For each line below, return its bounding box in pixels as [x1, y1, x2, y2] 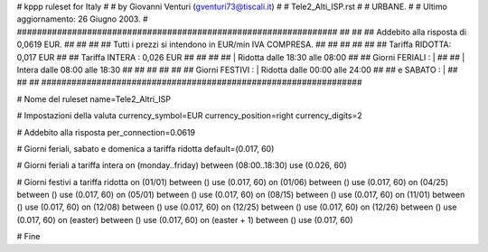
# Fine [16, 231, 41, 242]
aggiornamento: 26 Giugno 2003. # [16, 14, 148, 24]
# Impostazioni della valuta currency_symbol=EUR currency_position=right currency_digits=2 [16, 110, 363, 121]
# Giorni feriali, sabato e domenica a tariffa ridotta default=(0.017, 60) [16, 143, 275, 154]
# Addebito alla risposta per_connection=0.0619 [16, 126, 196, 137]
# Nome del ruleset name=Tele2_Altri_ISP [16, 93, 172, 104]
